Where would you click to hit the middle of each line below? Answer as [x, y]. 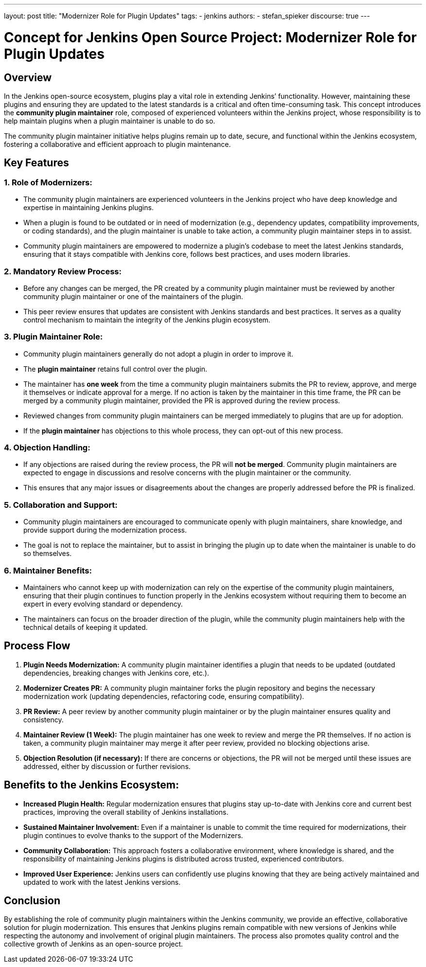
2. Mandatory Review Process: [63, 271]
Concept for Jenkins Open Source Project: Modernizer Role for [210, 37]
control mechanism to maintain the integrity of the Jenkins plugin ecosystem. [147, 320]
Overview [28, 77]
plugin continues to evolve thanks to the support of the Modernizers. [133, 835]
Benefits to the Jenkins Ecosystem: [91, 785]
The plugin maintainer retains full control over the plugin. [115, 369]
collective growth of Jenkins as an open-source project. [94, 944]
